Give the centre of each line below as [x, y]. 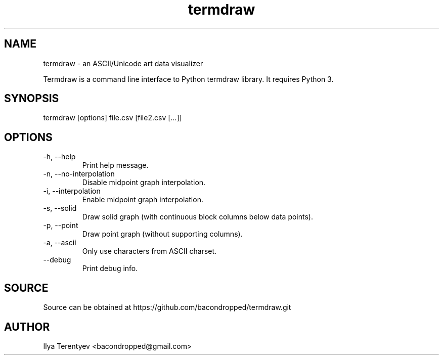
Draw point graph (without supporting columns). [162, 234]
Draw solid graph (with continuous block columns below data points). [197, 217]
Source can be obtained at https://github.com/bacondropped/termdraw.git [167, 307]
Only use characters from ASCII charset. [149, 251]
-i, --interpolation [72, 191]
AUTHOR [27, 327]
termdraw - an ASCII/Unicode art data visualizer [123, 63]
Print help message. [115, 165]
